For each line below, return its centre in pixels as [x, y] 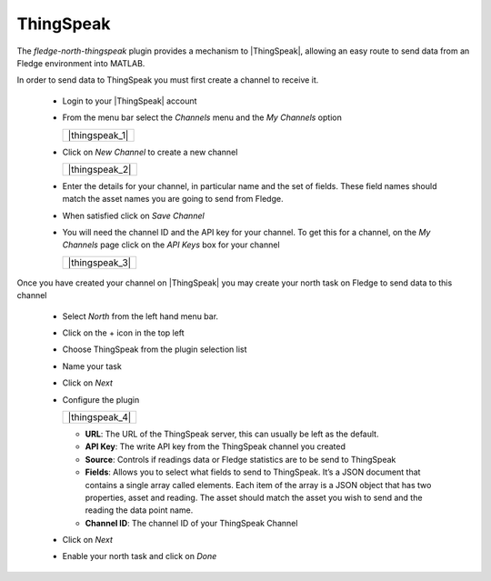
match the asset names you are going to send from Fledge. [173, 199]
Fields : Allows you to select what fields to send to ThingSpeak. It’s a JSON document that [253, 472]
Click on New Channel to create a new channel [150, 152]
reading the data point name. [139, 510]
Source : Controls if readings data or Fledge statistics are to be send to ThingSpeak [240, 459]
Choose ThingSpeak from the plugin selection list [155, 349]
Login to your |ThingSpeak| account [130, 101]
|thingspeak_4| [100, 416]
